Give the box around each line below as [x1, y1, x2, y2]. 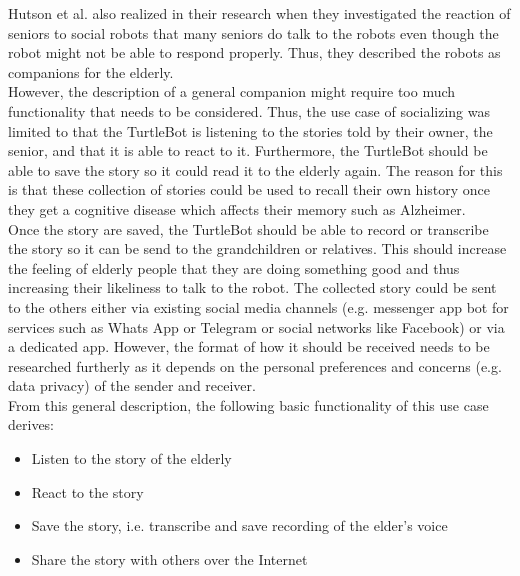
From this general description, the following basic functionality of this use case [8, 394, 489, 415]
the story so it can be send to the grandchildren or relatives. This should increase [8, 238, 507, 259]
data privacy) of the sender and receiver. [8, 375, 256, 396]
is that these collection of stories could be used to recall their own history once [8, 179, 491, 200]
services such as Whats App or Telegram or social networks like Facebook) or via [8, 316, 505, 337]
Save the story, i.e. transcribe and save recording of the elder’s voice [31, 515, 448, 536]
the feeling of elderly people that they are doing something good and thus [8, 257, 460, 278]
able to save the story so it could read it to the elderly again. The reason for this [8, 159, 503, 180]
